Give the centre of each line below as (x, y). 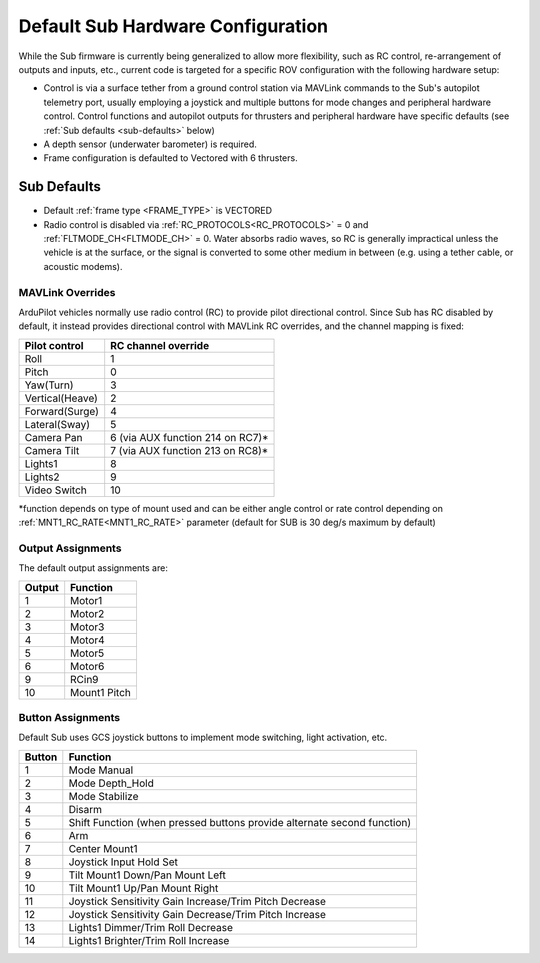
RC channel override (160, 345)
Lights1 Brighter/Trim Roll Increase (149, 940)
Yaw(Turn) (49, 385)
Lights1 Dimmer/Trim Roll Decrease (151, 927)
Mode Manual (101, 770)
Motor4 (87, 640)
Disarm (85, 809)
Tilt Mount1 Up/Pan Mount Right (143, 888)
